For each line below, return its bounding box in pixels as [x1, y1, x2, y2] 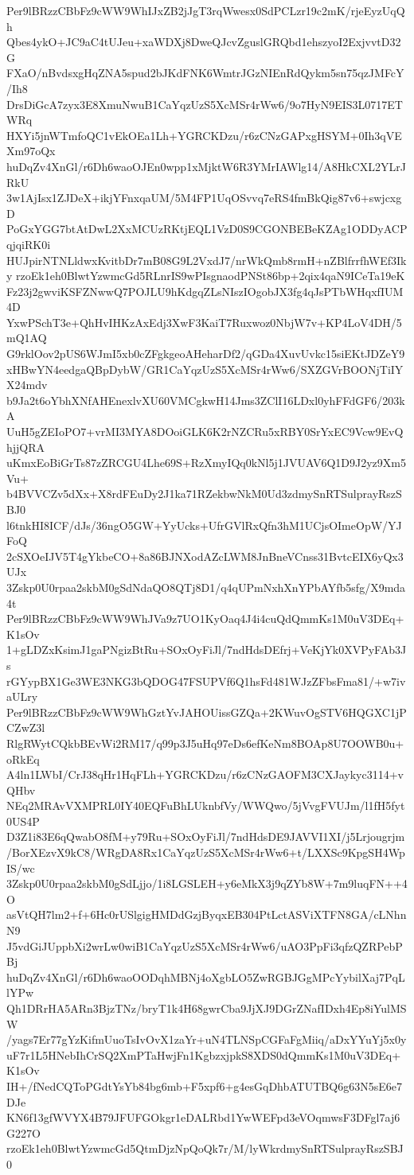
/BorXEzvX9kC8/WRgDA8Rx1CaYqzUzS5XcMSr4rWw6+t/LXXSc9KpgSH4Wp [6, 844, 405, 861]
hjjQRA [6, 438, 45, 455]
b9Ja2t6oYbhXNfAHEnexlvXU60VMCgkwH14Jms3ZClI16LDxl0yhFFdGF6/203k [6, 391, 405, 408]
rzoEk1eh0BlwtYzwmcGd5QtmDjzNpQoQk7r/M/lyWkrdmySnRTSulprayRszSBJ [6, 1140, 404, 1157]
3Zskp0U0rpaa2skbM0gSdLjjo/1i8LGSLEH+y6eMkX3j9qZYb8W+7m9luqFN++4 [6, 875, 408, 892]
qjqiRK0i [6, 235, 51, 252]
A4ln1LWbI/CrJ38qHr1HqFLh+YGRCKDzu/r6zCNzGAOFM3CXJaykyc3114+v [6, 766, 404, 783]
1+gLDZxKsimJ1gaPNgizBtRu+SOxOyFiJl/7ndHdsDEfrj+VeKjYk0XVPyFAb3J [6, 641, 407, 658]
